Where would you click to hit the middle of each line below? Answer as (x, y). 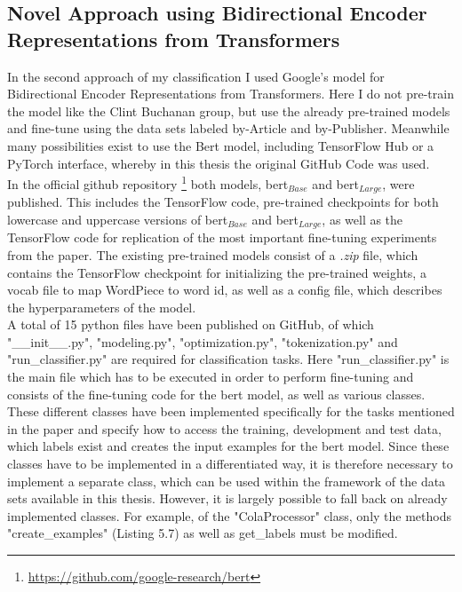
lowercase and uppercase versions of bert (118, 219)
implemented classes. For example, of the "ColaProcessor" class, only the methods (229, 515)
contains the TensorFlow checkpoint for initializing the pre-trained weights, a (217, 272)
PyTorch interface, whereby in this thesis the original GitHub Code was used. (219, 163)
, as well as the (362, 219)
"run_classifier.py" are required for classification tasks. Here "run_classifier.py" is (228, 359)
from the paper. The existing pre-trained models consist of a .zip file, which (213, 254)
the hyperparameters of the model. (102, 307)
